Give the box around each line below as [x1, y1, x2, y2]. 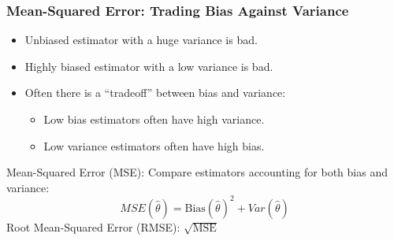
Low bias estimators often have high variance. [43, 111, 265, 127]
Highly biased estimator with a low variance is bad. [24, 57, 273, 74]
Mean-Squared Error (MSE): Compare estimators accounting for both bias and [6, 164, 388, 180]
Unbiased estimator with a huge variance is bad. [24, 32, 258, 48]
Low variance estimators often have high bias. [43, 137, 265, 154]
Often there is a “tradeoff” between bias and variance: [24, 84, 286, 101]
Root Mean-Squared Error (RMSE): [6, 218, 180, 235]
